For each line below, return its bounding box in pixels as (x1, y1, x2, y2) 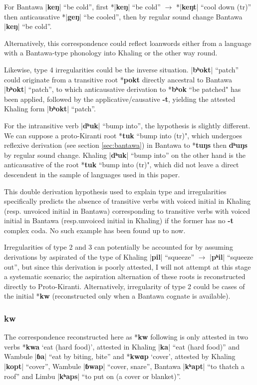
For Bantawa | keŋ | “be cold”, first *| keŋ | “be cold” (4, 1, 161, 11)
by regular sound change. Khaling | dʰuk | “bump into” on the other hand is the (4, 149, 246, 160)
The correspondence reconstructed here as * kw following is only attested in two (4, 332, 248, 342)
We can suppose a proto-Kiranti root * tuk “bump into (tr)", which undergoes (4, 130, 243, 140)
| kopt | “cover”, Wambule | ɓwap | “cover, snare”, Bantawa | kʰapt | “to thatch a (4, 361, 245, 372)
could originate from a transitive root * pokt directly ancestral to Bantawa (4, 74, 233, 84)
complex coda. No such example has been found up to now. (4, 225, 186, 235)
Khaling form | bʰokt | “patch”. (4, 103, 96, 114)
